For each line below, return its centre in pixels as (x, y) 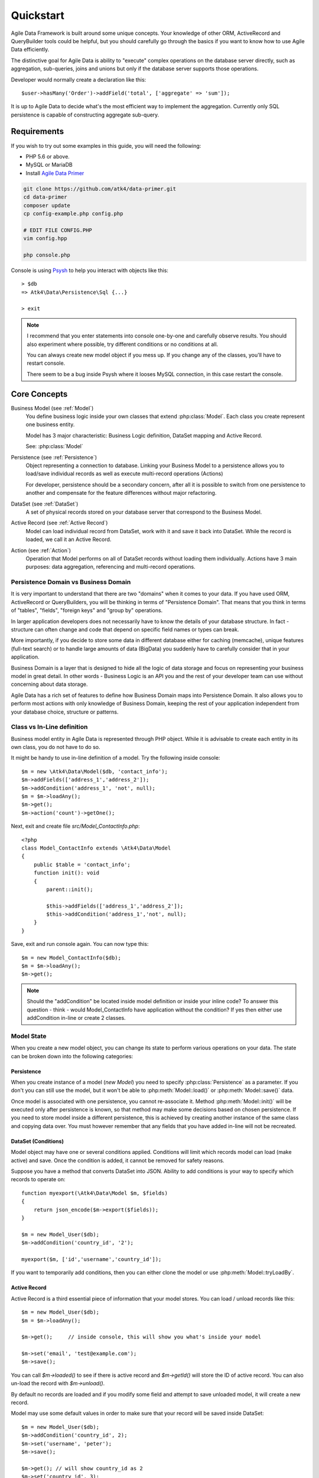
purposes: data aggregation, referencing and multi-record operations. (110, 567)
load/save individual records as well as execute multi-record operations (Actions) (125, 474)
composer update (47, 205)
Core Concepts (39, 394)
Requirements (38, 132)
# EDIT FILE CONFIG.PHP (58, 230)
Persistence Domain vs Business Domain (71, 582)
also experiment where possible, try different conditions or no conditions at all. (123, 344)
